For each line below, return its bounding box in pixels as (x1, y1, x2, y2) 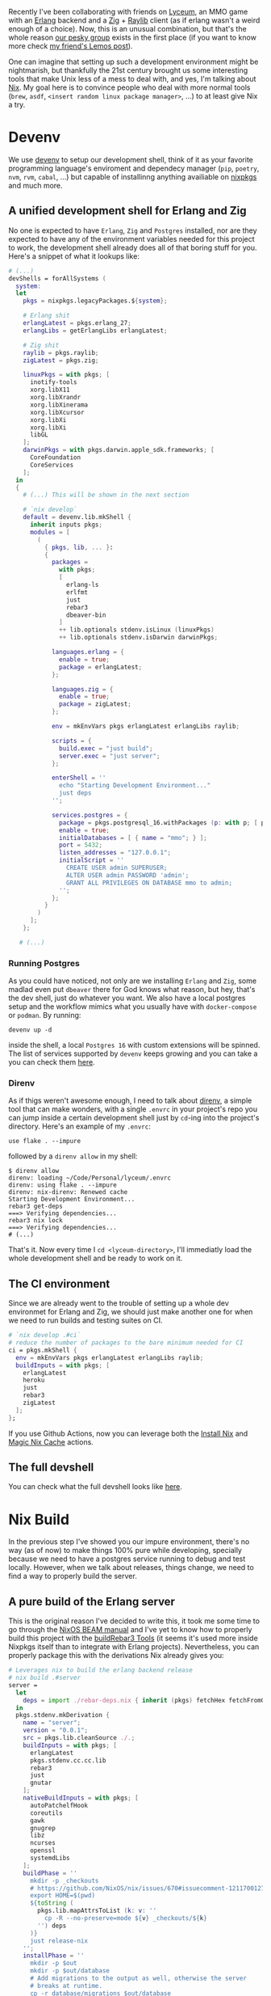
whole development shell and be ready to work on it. (8, 1253, 183, 1264)
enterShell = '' (51, 774, 106, 783)
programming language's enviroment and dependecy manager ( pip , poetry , (8, 163, 260, 173)
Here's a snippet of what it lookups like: (8, 251, 140, 261)
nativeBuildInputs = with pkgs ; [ (23, 1794, 139, 1802)
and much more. (8, 180, 63, 190)
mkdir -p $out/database (29, 1967, 110, 1975)
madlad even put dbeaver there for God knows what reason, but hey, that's (8, 985, 256, 994)
